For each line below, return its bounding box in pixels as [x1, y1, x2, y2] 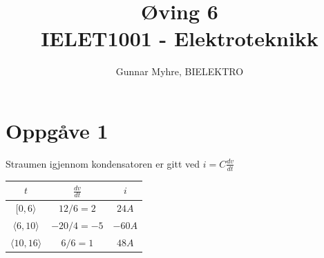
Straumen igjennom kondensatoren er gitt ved [6, 156, 200, 170]
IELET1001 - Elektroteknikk [41, 24, 318, 52]
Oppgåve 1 [6, 116, 108, 144]
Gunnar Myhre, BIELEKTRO [115, 64, 244, 79]
